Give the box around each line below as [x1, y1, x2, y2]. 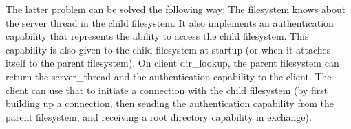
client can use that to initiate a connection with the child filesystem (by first [6, 82, 328, 97]
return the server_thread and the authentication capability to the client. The [6, 69, 332, 83]
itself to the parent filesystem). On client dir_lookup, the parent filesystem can [6, 56, 339, 70]
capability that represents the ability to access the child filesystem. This [6, 29, 309, 43]
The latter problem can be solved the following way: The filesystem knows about [6, 2, 346, 16]
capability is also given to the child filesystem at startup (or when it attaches [6, 42, 331, 56]
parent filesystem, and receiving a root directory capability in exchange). [6, 109, 312, 124]
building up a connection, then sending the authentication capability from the [6, 96, 334, 110]
